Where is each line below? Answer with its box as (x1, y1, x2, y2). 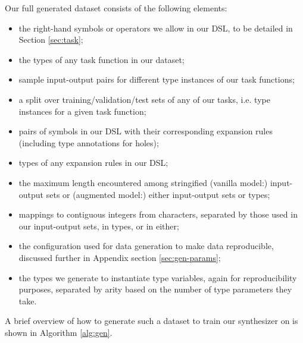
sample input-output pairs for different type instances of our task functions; (18, 73, 295, 86)
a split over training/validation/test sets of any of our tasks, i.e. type (18, 93, 270, 105)
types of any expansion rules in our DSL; (18, 156, 168, 169)
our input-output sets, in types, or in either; (18, 219, 179, 232)
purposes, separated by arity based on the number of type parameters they (18, 283, 292, 295)
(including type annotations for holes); (18, 136, 159, 149)
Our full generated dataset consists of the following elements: (5, 2, 227, 14)
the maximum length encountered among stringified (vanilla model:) (18, 176, 268, 188)
